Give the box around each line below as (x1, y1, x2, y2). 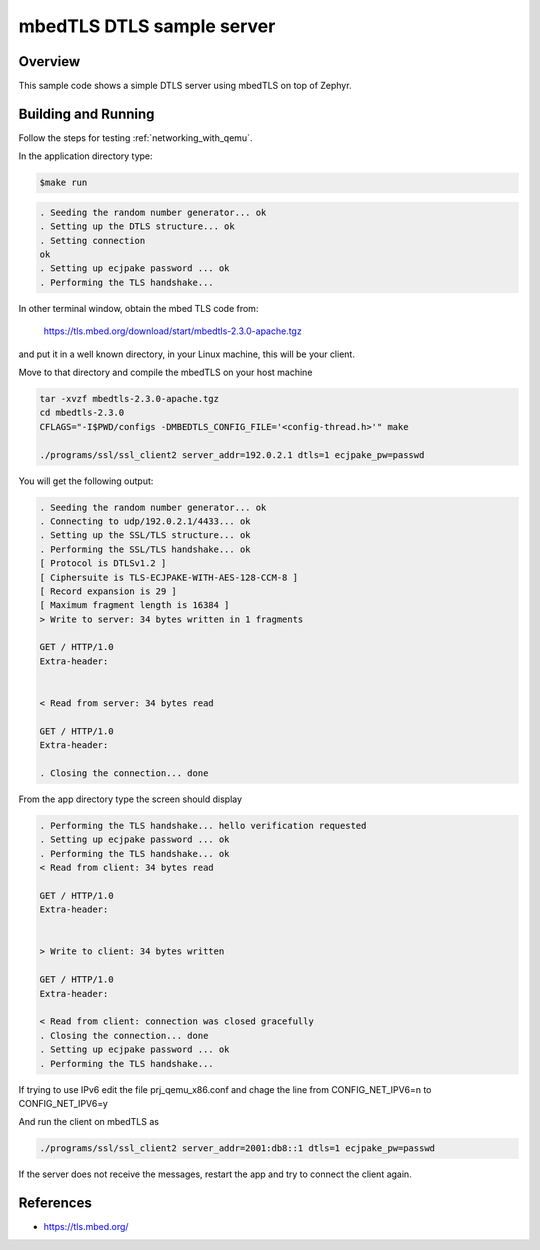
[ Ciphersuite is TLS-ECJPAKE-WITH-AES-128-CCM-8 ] (39, 571, 299, 583)
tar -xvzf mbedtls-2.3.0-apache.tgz (39, 393, 220, 405)
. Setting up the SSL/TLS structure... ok (39, 530, 251, 541)
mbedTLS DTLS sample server (18, 15, 276, 37)
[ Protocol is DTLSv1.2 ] (39, 558, 167, 569)
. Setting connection (39, 235, 146, 246)
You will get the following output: (18, 475, 154, 487)
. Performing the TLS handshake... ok (39, 848, 230, 859)
